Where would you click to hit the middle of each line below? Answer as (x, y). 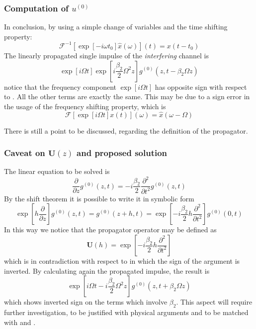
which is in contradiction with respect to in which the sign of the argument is (122, 261)
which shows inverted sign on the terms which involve (86, 302)
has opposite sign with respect (201, 86)
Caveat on (25, 153)
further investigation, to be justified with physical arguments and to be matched (126, 312)
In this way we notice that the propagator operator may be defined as (110, 230)
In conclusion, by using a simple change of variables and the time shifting (116, 27)
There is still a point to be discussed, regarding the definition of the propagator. (126, 130)
